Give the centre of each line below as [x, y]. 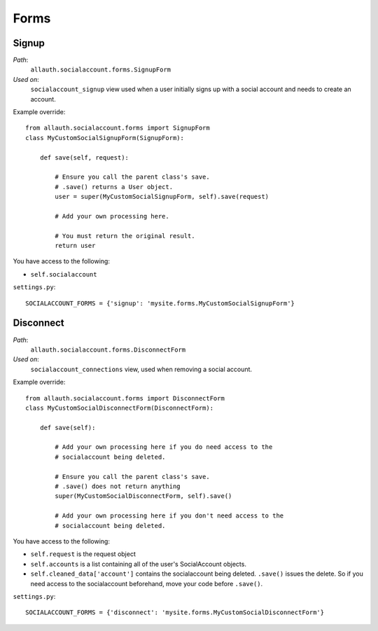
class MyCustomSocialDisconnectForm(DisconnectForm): [119, 408]
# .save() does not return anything [118, 486]
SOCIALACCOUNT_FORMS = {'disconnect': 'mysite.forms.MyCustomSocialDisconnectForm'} [175, 612]
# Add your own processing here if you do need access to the [164, 447]
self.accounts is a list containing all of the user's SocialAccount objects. [138, 564]
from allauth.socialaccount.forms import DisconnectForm [125, 398]
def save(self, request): [84, 157]
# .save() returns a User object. [114, 187]
